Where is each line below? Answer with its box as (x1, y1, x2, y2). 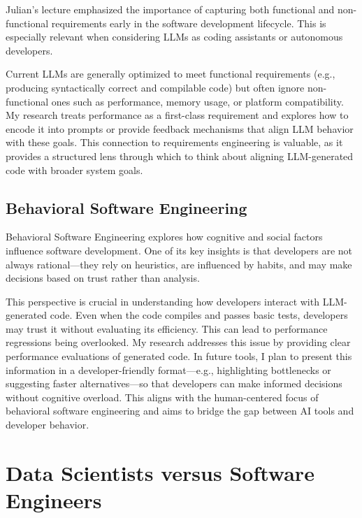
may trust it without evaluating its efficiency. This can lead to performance (6, 321, 328, 336)
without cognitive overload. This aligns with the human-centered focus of (6, 389, 319, 404)
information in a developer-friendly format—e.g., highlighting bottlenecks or (6, 362, 331, 377)
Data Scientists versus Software (6, 458, 314, 487)
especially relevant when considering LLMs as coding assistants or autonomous (6, 29, 343, 44)
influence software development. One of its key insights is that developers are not (6, 243, 352, 257)
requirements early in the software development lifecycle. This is (51, 15, 326, 30)
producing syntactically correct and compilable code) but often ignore (6, 80, 305, 94)
